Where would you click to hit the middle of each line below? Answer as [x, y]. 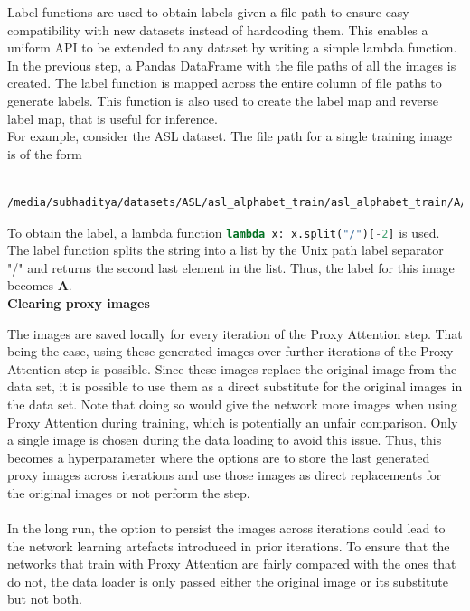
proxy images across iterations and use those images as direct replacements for [225, 475]
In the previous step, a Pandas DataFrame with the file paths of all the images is [232, 65]
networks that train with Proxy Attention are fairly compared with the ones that [232, 564]
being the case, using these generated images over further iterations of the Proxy [230, 351]
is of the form [45, 153]
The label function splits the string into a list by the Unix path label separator [226, 250]
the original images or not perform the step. [129, 492]
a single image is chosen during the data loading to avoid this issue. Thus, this [225, 440]
